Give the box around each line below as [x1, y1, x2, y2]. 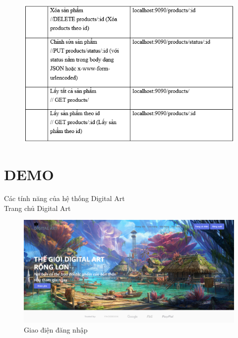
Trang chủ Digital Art [4, 203, 71, 213]
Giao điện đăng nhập [24, 324, 88, 335]
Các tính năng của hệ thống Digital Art [4, 193, 125, 203]
